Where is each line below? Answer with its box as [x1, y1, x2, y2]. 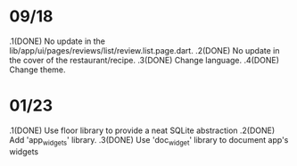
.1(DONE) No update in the [9, 36, 105, 46]
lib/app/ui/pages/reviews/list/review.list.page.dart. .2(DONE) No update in [9, 45, 280, 55]
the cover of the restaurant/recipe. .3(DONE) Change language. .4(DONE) [9, 54, 279, 65]
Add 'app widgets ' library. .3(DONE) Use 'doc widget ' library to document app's [9, 134, 289, 147]
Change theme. [9, 64, 66, 75]
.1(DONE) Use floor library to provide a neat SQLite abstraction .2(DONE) [9, 125, 276, 136]
